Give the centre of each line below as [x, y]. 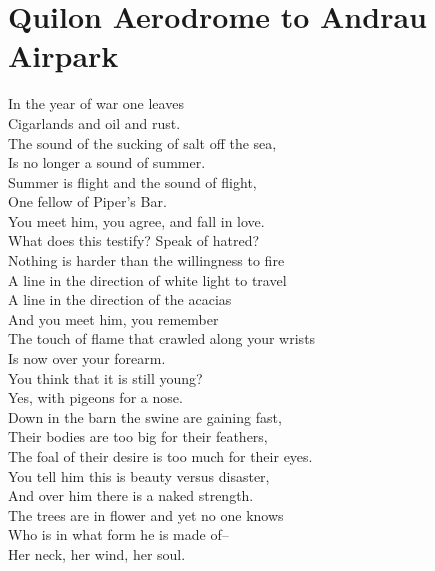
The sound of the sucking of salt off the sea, [142, 142]
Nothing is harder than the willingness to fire [146, 260]
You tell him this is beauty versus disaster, [139, 475]
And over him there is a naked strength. [131, 495]
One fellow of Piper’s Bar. [87, 201]
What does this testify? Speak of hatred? [134, 240]
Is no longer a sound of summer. [107, 162]
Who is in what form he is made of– [118, 534]
